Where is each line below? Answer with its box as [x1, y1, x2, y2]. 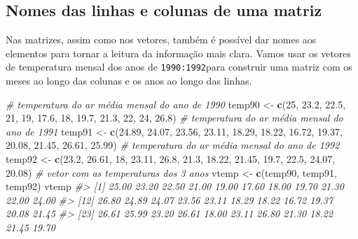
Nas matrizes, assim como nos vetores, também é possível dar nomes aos [6, 32, 317, 47]
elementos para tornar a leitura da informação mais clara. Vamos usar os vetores [6, 45, 352, 60]
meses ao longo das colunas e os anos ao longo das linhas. [6, 73, 252, 88]
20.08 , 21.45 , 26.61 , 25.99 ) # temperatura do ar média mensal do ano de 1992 [6, 138, 340, 152]
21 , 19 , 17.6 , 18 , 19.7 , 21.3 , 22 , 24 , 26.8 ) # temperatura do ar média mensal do [6, 110, 343, 125]
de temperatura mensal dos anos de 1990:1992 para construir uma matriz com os [6, 59, 352, 74]
